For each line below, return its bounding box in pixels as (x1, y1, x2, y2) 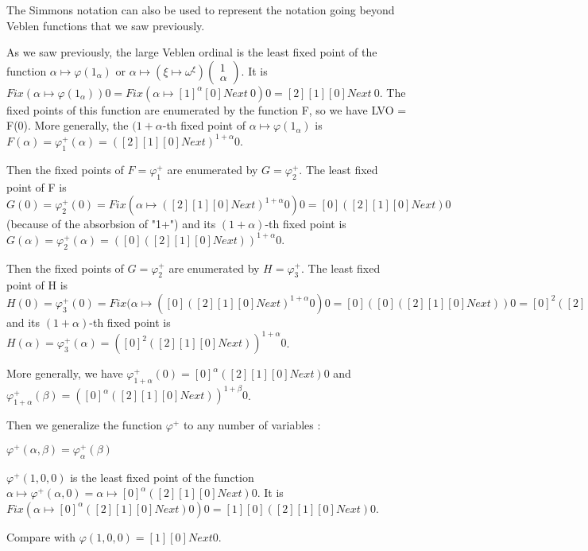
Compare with (6, 528, 76, 545)
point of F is (6, 178, 67, 195)
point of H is (6, 277, 68, 293)
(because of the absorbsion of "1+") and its (6, 215, 216, 232)
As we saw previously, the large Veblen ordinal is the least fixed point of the (6, 44, 377, 60)
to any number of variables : (183, 417, 321, 433)
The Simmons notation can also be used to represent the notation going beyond (6, 2, 395, 17)
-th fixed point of (162, 117, 246, 134)
